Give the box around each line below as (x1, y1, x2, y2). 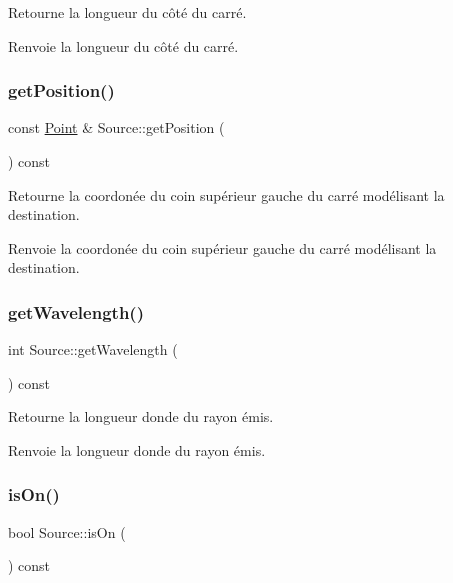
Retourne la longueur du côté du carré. (8, 2, 247, 22)
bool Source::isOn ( (8, 521, 126, 542)
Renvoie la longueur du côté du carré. (8, 35, 239, 56)
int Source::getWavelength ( (8, 339, 178, 360)
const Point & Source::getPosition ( (8, 117, 225, 138)
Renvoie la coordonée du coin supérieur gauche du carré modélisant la (8, 237, 437, 258)
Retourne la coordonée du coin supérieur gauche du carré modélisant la (8, 184, 445, 205)
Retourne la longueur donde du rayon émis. (8, 406, 274, 427)
